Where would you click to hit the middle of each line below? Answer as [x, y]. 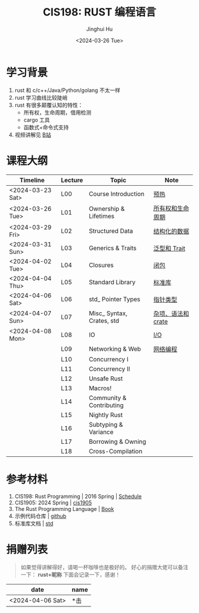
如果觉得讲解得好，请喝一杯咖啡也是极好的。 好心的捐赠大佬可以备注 [104, 567]
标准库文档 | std [34, 523]
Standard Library [112, 282]
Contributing [106, 405]
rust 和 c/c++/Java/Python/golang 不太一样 [67, 90]
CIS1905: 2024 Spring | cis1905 [53, 503]
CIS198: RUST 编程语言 [99, 12]
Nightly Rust [106, 415]
